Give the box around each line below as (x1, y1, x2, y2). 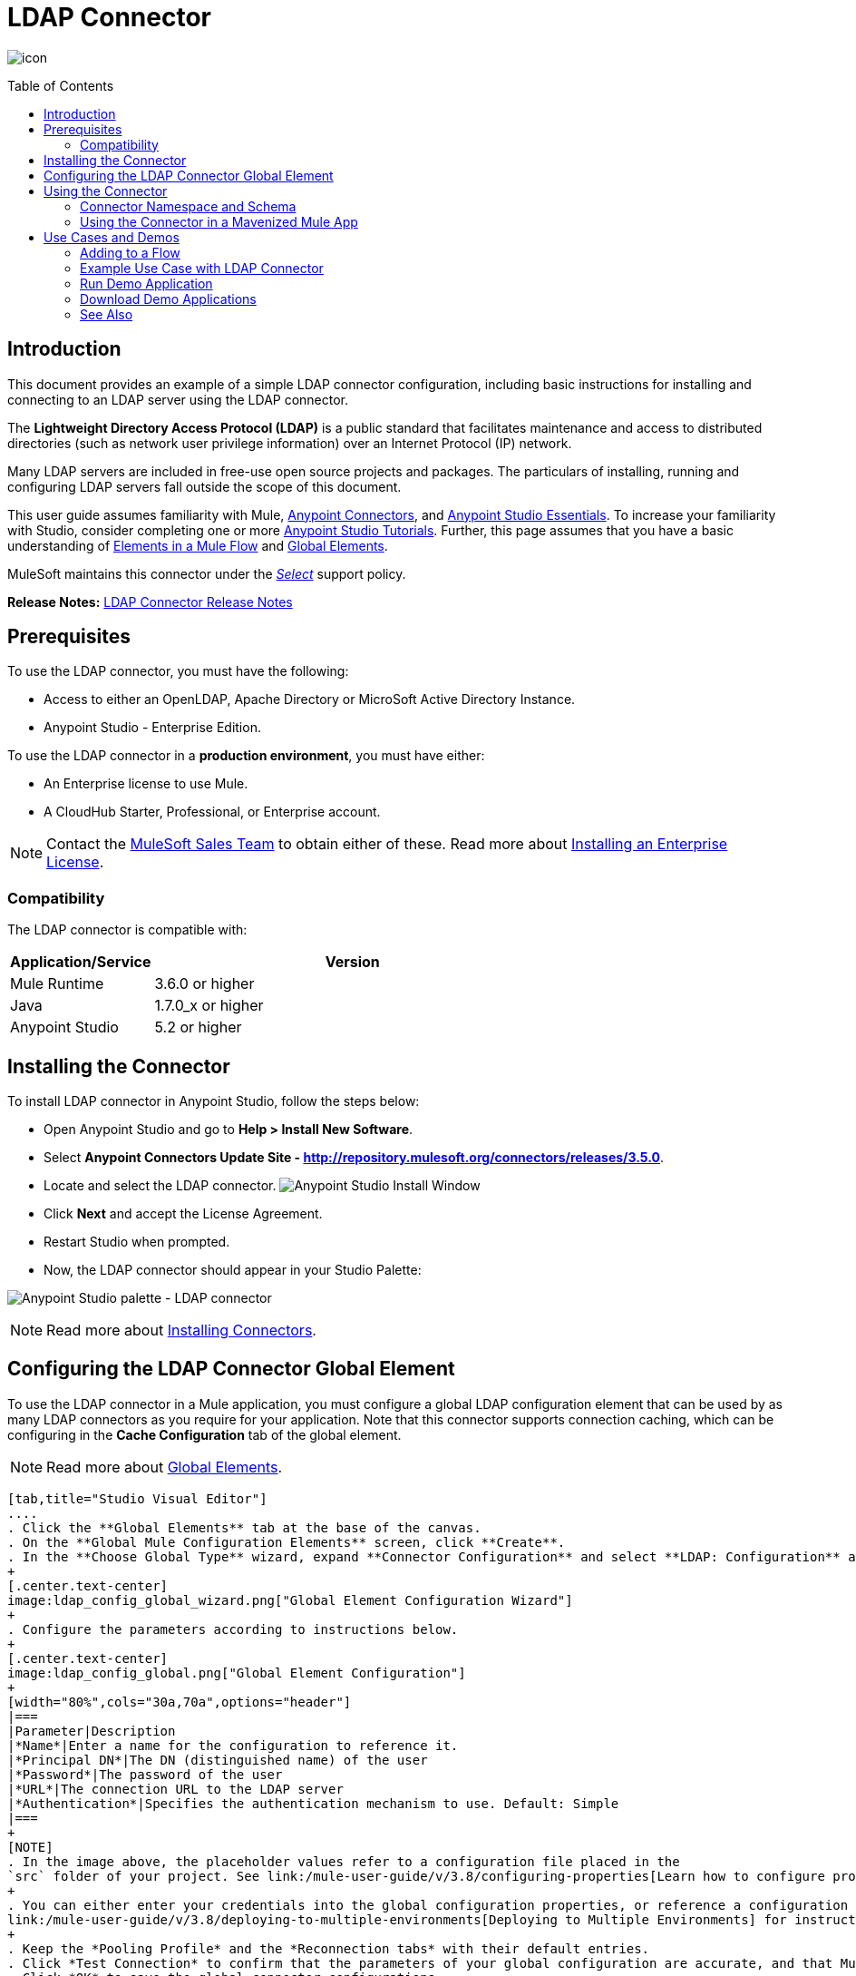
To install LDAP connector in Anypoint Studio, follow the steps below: (7, 1093, 420, 1110)
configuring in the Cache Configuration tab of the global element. (7, 1426, 402, 1443)
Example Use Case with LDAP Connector (80, 259, 324, 276)
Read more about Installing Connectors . (46, 1321, 316, 1340)
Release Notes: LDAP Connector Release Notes (7, 593, 293, 610)
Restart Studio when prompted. (44, 1234, 230, 1250)
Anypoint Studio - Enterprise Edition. (44, 719, 261, 736)
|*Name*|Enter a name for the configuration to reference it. (7, 1737, 459, 1753)
